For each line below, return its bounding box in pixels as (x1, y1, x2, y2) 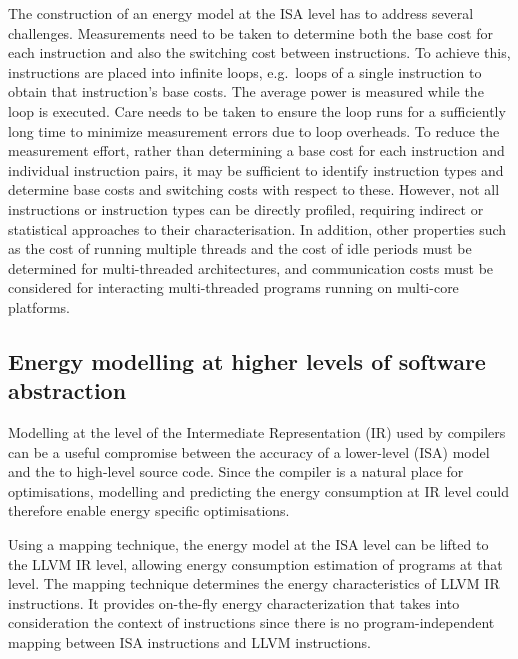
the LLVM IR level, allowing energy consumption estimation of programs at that (8, 553, 503, 574)
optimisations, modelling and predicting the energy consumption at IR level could (8, 480, 510, 501)
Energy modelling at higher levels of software (8, 345, 486, 376)
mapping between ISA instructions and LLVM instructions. (8, 632, 371, 653)
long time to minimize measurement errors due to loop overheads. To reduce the (8, 120, 500, 141)
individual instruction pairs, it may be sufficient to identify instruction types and (8, 159, 504, 180)
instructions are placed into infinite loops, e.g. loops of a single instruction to (8, 61, 482, 82)
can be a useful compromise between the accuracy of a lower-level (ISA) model (8, 441, 490, 462)
